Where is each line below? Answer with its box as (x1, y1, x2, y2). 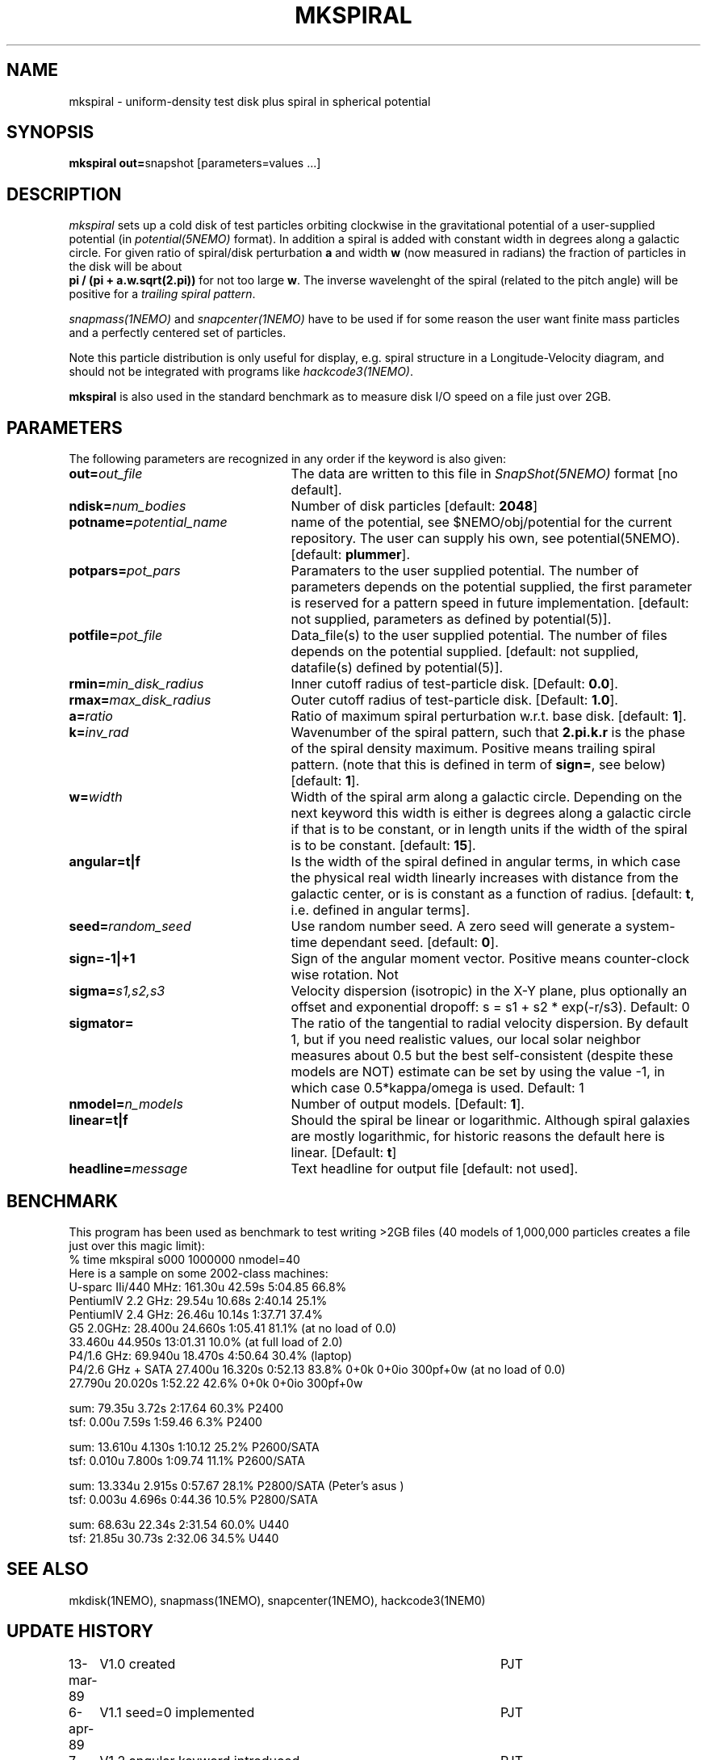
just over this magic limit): (69, 1238, 205, 1253)
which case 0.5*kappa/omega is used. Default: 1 (291, 1080, 584, 1097)
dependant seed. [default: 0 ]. (320, 934, 499, 951)
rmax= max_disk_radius (69, 692, 211, 709)
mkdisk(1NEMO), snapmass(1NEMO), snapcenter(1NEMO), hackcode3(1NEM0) (69, 1593, 486, 1607)
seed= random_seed (69, 918, 191, 935)
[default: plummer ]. (291, 546, 411, 563)
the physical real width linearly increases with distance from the (291, 869, 679, 886)
